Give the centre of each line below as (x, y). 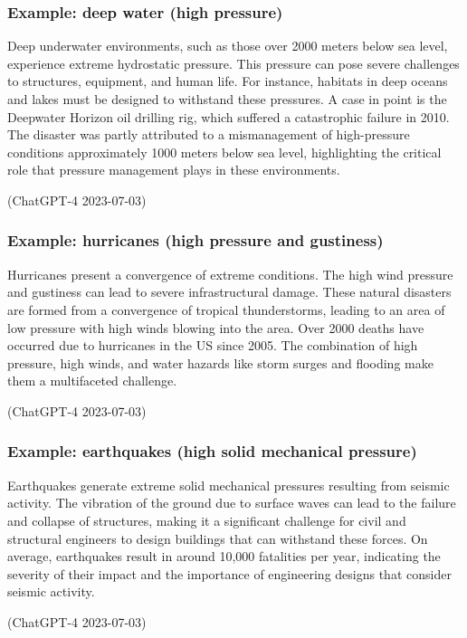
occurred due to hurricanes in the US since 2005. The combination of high (213, 345)
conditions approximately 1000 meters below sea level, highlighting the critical (224, 152)
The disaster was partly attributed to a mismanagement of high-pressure (209, 134)
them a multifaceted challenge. (92, 381)
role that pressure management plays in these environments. (174, 170)
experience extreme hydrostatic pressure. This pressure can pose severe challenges (233, 63)
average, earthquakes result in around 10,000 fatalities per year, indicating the (224, 556)
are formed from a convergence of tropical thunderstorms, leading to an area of (226, 309)
